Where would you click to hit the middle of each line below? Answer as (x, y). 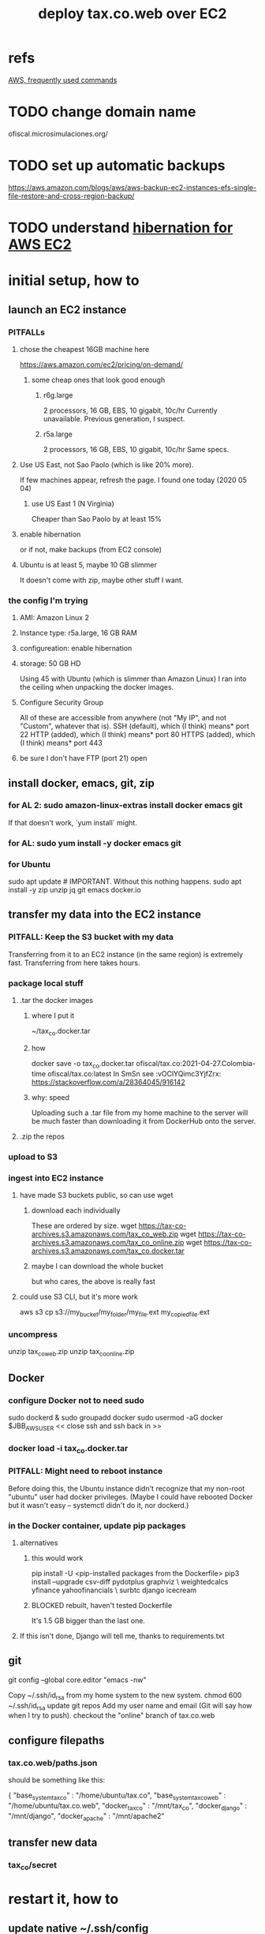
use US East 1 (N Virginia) (73, 503)
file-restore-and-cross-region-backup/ (71, 196)
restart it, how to (63, 1899)
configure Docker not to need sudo (76, 1401)
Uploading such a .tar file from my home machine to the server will (140, 1113)
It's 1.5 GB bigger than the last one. (88, 1621)
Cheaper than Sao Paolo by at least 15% (96, 518)
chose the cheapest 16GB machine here (84, 349)
